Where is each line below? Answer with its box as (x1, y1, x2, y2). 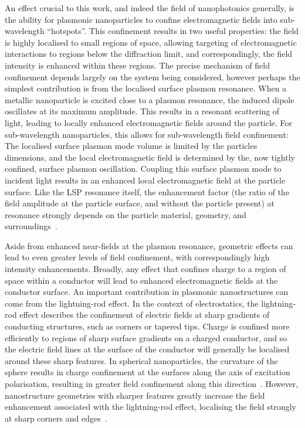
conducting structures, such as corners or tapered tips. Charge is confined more (5, 320, 290, 332)
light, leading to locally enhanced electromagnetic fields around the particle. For (5, 116, 293, 128)
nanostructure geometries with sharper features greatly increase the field (5, 389, 265, 401)
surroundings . (5, 220, 57, 232)
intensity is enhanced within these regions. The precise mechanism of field (5, 59, 270, 71)
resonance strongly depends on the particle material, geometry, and (5, 208, 246, 220)
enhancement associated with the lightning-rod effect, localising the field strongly (5, 400, 296, 413)
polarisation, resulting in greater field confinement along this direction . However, (5, 378, 299, 389)
